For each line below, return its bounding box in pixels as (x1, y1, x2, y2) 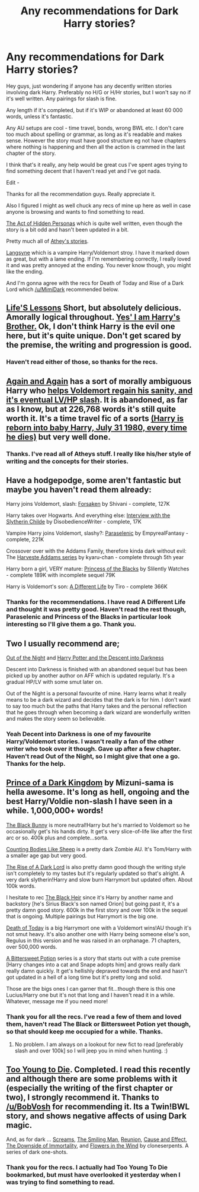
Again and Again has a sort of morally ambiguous (6, 376, 191, 386)
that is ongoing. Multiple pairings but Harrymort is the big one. (6, 912, 158, 920)
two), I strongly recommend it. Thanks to (6, 1092, 159, 1102)
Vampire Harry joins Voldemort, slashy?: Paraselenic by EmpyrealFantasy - (6, 530, 188, 537)
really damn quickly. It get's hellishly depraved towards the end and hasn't (6, 967, 188, 974)
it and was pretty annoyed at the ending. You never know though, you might (6, 261, 191, 268)
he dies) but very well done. (6, 432, 111, 442)
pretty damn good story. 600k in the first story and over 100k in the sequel (6, 906, 188, 914)
